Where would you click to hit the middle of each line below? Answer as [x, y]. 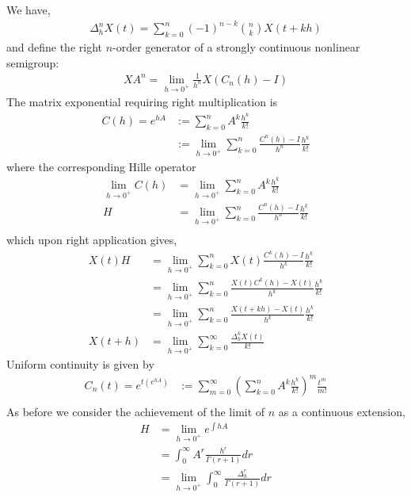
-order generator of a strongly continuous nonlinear [236, 46]
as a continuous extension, [342, 412]
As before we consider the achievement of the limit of [136, 412]
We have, [29, 10]
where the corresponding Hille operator [101, 166]
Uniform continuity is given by [80, 363]
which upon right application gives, [92, 239]
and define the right [55, 46]
